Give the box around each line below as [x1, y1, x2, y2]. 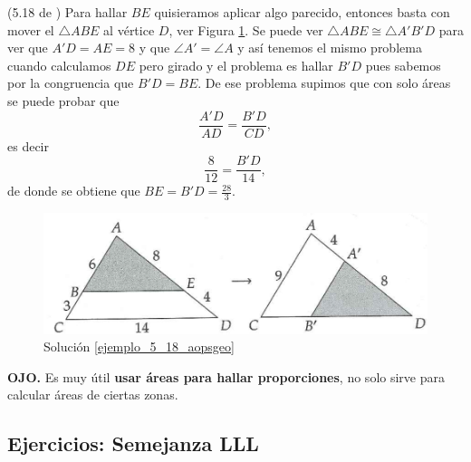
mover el [7, 20, 54, 39]
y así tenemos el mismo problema [237, 38, 422, 57]
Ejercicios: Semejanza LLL [7, 429, 259, 457]
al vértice [103, 20, 155, 39]
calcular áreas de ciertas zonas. [7, 385, 178, 404]
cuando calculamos [7, 55, 111, 74]
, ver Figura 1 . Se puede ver [168, 20, 323, 39]
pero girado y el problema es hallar [139, 55, 333, 74]
